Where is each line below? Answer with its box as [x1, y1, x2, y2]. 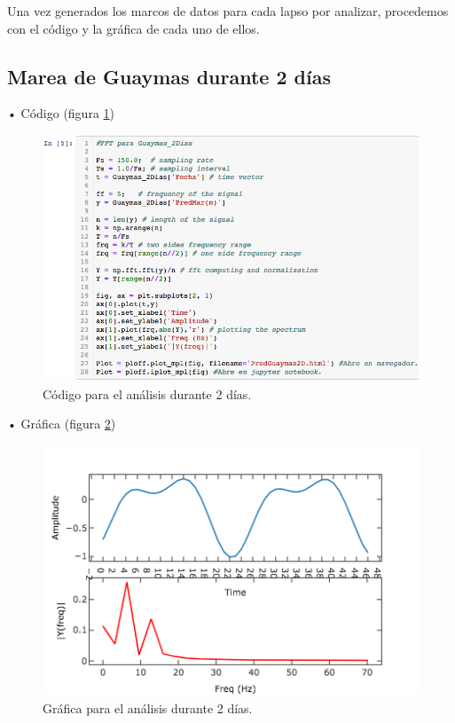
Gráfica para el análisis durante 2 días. [43, 699, 253, 717]
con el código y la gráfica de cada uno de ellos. [7, 19, 260, 37]
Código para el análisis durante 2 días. [43, 384, 252, 403]
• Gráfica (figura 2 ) [7, 414, 116, 433]
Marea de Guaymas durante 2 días [7, 62, 331, 90]
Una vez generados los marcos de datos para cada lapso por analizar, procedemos [7, 2, 449, 20]
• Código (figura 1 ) [7, 104, 115, 122]
